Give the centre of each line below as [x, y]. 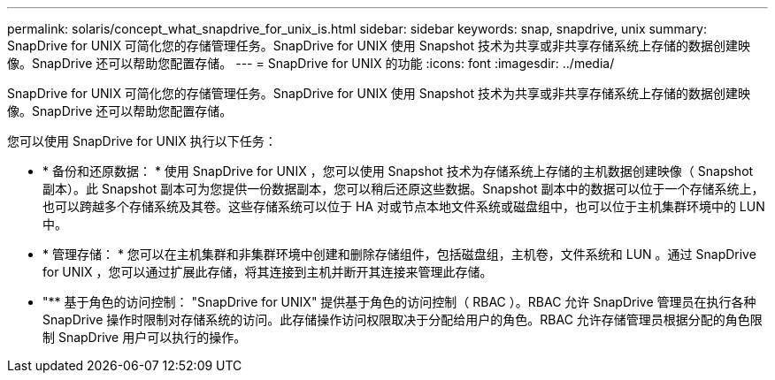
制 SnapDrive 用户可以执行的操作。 [145, 337]
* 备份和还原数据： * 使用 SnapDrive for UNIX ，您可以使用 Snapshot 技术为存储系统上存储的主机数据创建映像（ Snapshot [398, 171]
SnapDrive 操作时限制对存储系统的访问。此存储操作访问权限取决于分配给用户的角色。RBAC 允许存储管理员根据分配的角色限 [403, 319]
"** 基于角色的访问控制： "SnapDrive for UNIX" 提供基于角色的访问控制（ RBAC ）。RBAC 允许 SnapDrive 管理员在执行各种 [399, 302]
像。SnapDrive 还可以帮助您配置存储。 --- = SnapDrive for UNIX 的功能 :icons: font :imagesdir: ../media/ [311, 63]
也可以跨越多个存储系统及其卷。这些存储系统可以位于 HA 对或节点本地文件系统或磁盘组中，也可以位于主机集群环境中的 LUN [404, 206]
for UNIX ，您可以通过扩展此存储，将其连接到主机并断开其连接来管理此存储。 [268, 272]
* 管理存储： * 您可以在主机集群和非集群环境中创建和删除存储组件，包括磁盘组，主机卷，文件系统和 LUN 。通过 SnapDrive [399, 254]
